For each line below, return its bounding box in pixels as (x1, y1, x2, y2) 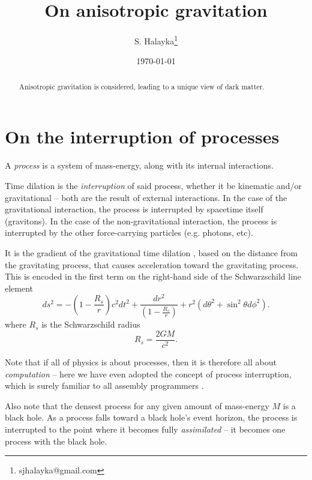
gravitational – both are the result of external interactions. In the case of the (5, 191, 287, 203)
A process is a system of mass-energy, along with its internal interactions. (5, 159, 274, 172)
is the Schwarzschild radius (41, 318, 140, 331)
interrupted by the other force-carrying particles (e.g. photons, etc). (5, 226, 253, 239)
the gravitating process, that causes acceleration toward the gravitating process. (5, 258, 299, 271)
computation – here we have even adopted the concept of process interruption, (5, 367, 292, 380)
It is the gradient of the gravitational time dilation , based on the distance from (5, 246, 298, 259)
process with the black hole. (5, 434, 107, 447)
